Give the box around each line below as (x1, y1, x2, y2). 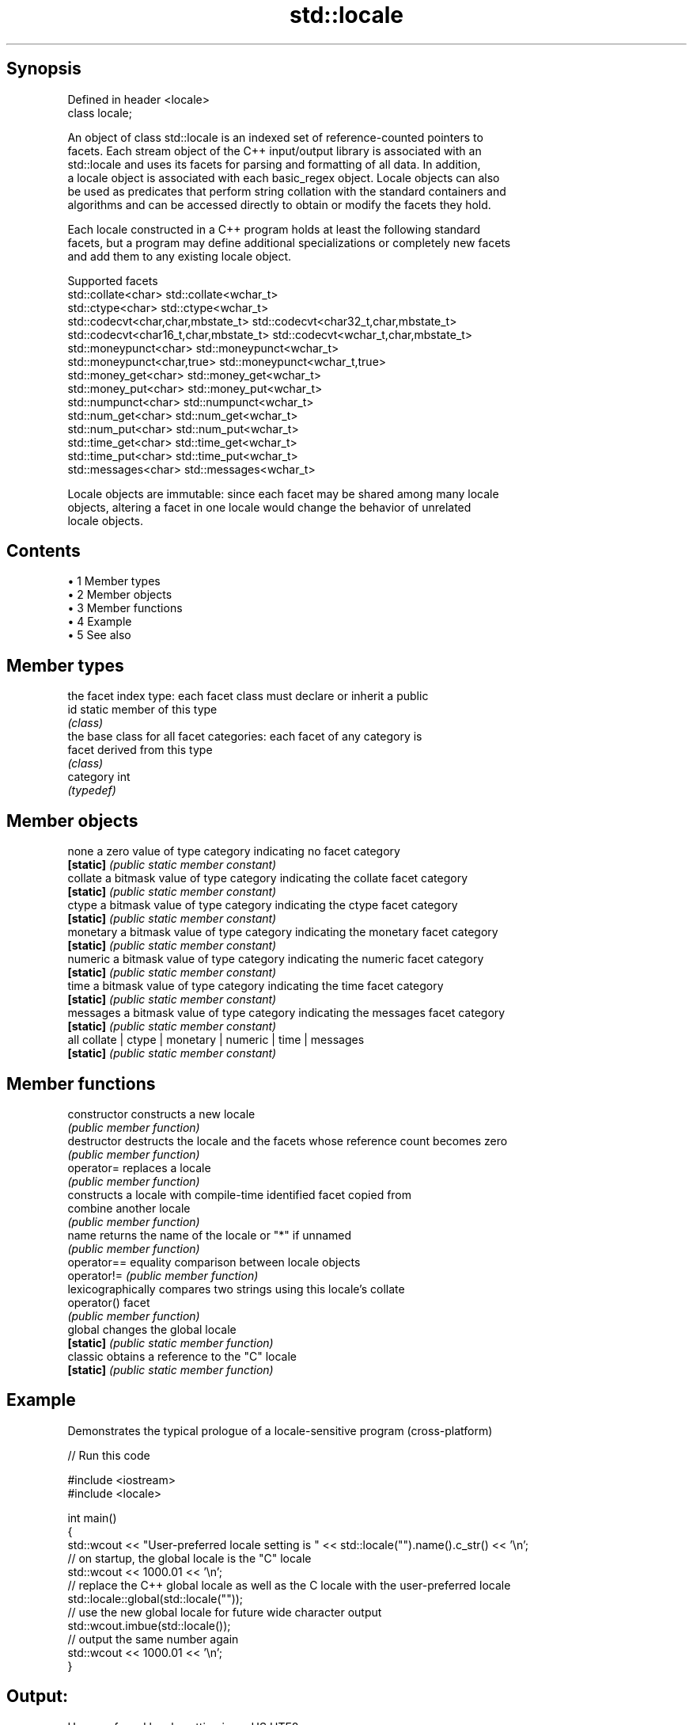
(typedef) (67, 783, 116, 798)
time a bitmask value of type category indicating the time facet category (67, 979, 444, 993)
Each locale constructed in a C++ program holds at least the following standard (67, 222, 481, 236)
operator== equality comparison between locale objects (67, 1255, 361, 1269)
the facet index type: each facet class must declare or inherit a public (67, 689, 429, 703)
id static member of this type (67, 703, 218, 717)
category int (67, 770, 131, 784)
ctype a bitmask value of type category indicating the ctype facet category (67, 898, 458, 912)
